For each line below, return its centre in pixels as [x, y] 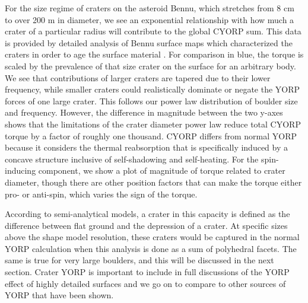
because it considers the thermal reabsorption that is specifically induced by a [147, 147]
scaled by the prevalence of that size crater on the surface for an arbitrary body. [150, 66]
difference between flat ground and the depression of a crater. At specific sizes [146, 225]
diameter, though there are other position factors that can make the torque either [153, 182]
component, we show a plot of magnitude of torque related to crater [162, 170]
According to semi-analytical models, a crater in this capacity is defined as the [147, 214]
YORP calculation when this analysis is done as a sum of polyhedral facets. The [151, 248]
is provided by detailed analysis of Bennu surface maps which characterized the [149, 42]
